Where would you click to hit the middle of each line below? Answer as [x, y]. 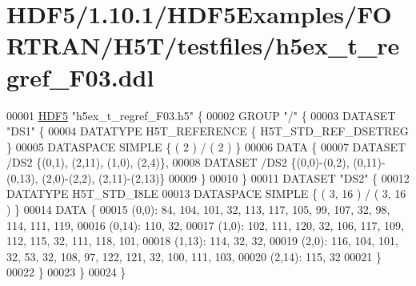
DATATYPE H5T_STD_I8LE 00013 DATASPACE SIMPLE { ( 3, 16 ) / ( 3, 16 [206, 193]
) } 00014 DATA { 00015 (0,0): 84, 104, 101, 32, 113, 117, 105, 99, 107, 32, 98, [198, 209]
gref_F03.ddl [80, 77]
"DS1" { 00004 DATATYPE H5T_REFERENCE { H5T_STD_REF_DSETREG [208, 131]
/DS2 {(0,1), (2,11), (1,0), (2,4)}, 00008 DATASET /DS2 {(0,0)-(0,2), [178, 162]
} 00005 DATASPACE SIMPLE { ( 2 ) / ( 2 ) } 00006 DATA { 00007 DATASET [206, 146]
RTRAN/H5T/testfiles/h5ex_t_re [203, 45]
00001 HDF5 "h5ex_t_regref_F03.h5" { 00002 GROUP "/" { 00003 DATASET [201, 115]
